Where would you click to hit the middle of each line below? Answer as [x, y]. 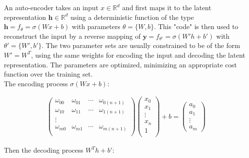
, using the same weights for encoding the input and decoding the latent [138, 55]
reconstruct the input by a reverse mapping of [72, 36]
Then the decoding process [44, 150]
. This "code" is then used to [196, 26]
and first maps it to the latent [167, 7]
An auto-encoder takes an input [51, 7]
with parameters [96, 26]
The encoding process [36, 83]
